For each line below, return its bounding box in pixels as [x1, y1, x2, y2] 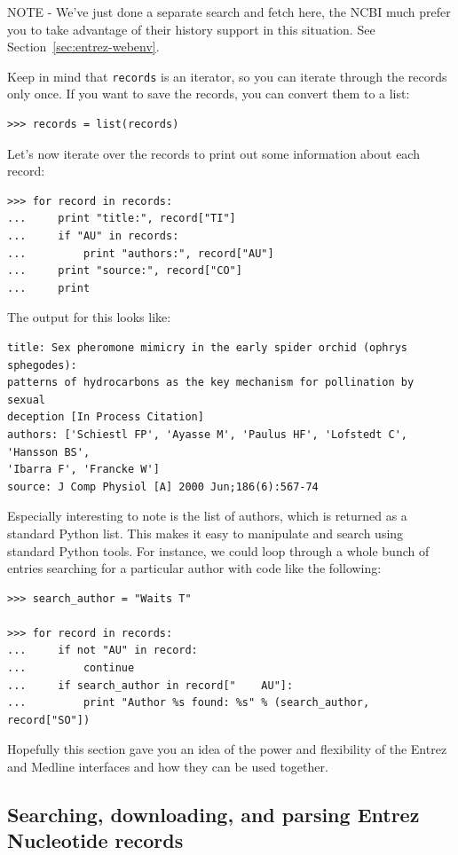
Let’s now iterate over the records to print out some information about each [7, 144, 420, 162]
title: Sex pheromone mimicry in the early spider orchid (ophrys [7, 341, 408, 354]
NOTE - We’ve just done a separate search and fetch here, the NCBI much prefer [7, 3, 451, 20]
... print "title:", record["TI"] [7, 212, 236, 225]
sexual [7, 393, 45, 406]
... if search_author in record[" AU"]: [7, 679, 294, 692]
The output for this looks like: [7, 308, 171, 326]
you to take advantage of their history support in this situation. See [7, 20, 375, 38]
